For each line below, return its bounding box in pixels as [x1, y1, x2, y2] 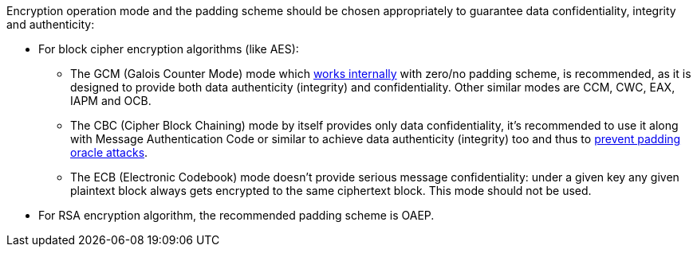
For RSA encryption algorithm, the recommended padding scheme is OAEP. [38, 208, 435, 222]
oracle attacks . [70, 146, 148, 159]
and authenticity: [6, 18, 95, 31]
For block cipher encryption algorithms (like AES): [38, 42, 299, 56]
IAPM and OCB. [70, 94, 152, 107]
